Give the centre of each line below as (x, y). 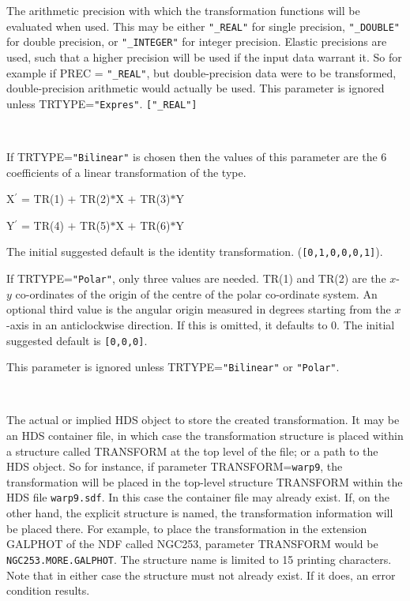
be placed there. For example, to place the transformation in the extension (187, 528)
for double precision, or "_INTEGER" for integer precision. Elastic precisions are (197, 41)
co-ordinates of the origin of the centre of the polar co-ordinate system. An (196, 293)
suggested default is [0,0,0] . (77, 340)
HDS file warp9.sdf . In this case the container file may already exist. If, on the (198, 497)
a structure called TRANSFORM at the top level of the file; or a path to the (192, 451)
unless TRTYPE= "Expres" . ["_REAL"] (102, 103)
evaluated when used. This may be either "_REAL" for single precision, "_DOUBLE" (203, 26)
